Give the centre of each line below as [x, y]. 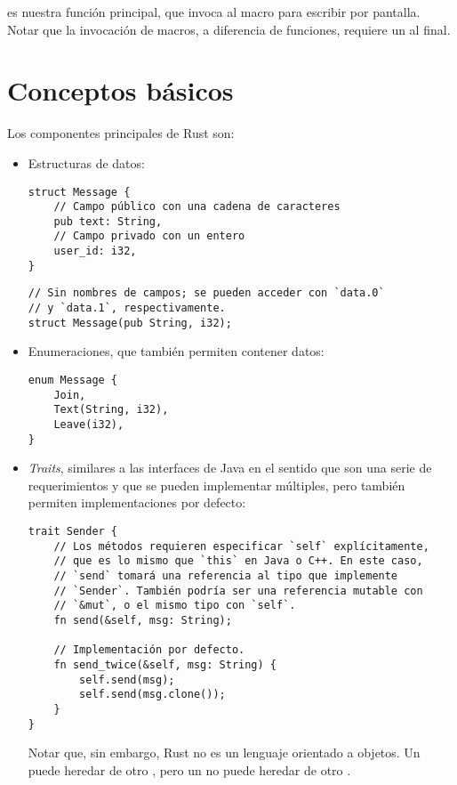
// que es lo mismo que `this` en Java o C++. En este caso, [238, 561]
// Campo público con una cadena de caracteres [197, 207]
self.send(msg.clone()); [152, 695]
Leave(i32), [89, 424]
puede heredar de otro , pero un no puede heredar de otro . [189, 769]
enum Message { [73, 380]
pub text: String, [108, 221]
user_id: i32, [95, 251]
